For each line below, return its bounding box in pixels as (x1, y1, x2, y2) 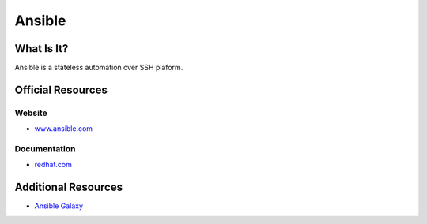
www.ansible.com (34, 124, 93, 133)
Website (14, 107, 47, 118)
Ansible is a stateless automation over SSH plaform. (14, 63, 183, 73)
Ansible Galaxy (34, 201, 83, 211)
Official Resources (14, 83, 108, 96)
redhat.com (34, 160, 73, 170)
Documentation (14, 143, 76, 154)
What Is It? (14, 42, 69, 55)
